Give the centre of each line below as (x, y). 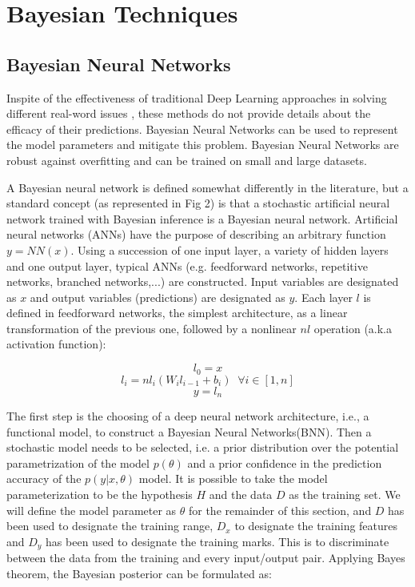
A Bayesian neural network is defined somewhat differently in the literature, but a (207, 187)
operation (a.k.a (353, 328)
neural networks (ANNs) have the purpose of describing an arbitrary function (196, 234)
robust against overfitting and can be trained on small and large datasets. (187, 160)
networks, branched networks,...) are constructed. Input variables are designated (203, 281)
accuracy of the (44, 478)
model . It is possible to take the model (233, 478)
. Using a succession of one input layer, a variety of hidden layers (229, 249)
